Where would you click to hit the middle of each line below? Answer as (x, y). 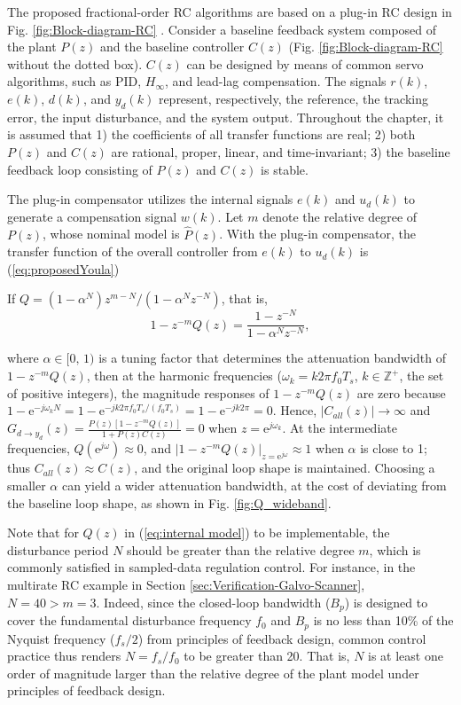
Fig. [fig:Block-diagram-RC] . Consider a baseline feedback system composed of (222, 29)
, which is (395, 549)
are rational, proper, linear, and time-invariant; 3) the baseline (281, 151)
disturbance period (58, 549)
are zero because (401, 392)
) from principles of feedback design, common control (282, 638)
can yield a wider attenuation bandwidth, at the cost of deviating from (254, 486)
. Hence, (295, 410)
